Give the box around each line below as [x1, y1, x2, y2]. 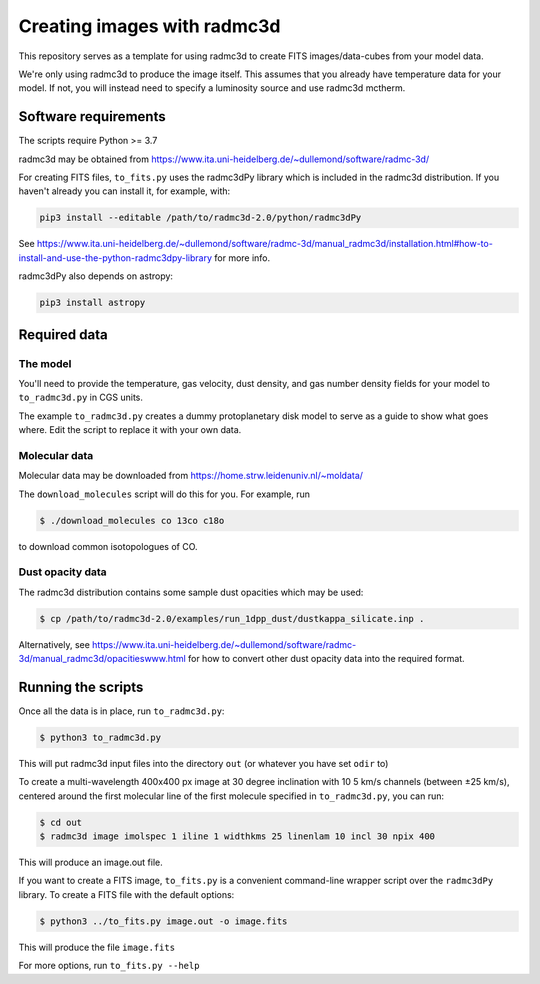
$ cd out [39, 816, 83, 828]
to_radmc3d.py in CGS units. [18, 391, 144, 404]
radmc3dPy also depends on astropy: [18, 270, 174, 282]
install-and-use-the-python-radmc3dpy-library [18, 251, 213, 264]
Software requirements [18, 108, 166, 125]
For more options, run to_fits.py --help [18, 960, 200, 972]
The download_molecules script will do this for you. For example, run [18, 488, 310, 500]
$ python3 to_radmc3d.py [39, 731, 162, 743]
